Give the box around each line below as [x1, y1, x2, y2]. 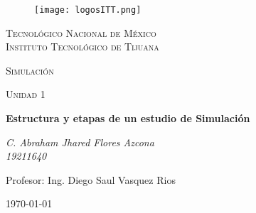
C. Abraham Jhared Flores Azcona [6, 134, 154, 149]
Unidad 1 [6, 87, 46, 102]
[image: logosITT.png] [34, 5, 142, 15]
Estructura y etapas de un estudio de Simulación [6, 111, 250, 126]
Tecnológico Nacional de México [6, 25, 156, 40]
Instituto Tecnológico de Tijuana [6, 39, 159, 54]
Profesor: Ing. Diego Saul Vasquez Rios [6, 172, 176, 187]
